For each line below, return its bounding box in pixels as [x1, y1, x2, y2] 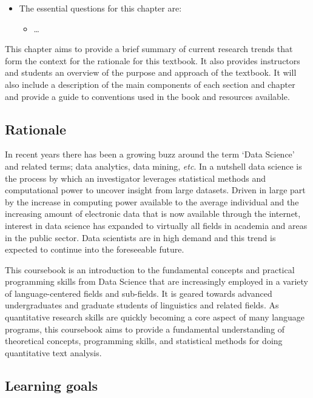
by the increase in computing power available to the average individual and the [5, 195, 299, 208]
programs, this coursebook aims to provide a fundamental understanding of [5, 322, 285, 335]
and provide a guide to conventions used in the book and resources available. [5, 90, 290, 102]
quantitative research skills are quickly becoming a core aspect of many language [5, 311, 305, 323]
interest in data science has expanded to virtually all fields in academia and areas [5, 219, 308, 231]
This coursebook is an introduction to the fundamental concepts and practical [5, 263, 295, 276]
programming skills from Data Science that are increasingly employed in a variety [5, 275, 308, 288]
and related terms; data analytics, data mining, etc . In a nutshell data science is [5, 159, 302, 172]
